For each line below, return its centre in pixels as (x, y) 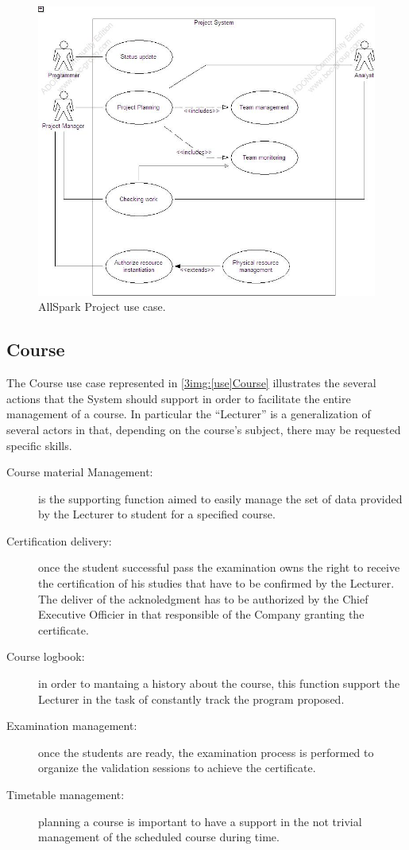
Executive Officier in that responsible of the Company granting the (201, 614)
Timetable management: (66, 794)
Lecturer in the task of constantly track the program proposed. (191, 699)
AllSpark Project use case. (102, 307)
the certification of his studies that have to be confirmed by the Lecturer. (216, 583)
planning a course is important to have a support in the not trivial (200, 821)
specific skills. (39, 445)
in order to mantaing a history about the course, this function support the (219, 683)
